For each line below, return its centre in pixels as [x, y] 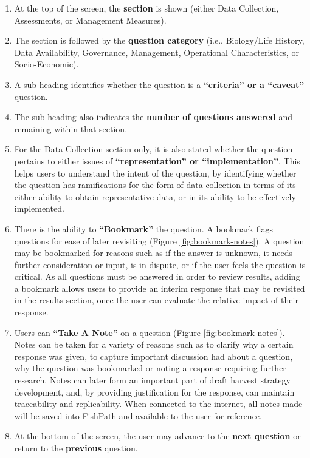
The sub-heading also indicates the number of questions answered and [153, 117]
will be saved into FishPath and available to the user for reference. [138, 415]
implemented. [39, 208]
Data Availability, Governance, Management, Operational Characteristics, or [157, 52]
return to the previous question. [76, 448]
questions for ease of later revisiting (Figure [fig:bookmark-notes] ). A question [159, 241]
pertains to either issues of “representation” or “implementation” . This [157, 160]
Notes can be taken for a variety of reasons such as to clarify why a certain [154, 344]
